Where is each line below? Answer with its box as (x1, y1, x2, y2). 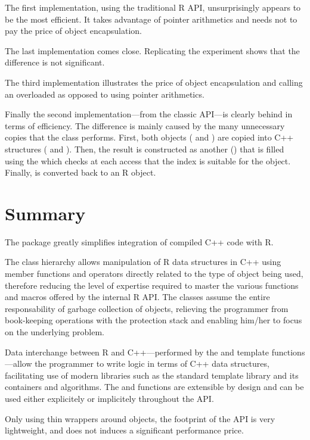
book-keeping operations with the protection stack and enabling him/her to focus (5, 314, 302, 326)
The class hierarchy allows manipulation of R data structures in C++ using (5, 255, 281, 268)
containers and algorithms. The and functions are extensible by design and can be (5, 380, 304, 393)
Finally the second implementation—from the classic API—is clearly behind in (5, 108, 293, 120)
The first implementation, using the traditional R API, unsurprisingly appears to (5, 1, 301, 13)
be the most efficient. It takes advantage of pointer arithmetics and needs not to (5, 13, 297, 25)
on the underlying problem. (5, 326, 104, 338)
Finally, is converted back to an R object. (5, 166, 156, 179)
